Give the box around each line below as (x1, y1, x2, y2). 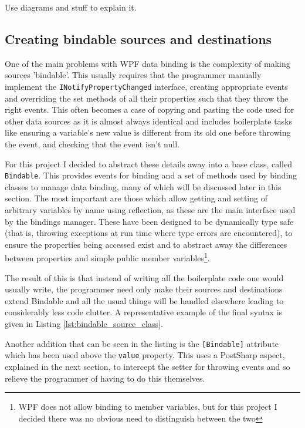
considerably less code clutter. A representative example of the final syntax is (5, 306, 283, 318)
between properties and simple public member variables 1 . (5, 250, 210, 264)
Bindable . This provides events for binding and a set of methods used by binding (5, 169, 297, 181)
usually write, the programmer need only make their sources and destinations (5, 283, 283, 295)
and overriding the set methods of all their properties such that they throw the (5, 92, 289, 104)
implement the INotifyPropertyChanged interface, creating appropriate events (5, 80, 288, 92)
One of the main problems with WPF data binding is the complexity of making (5, 57, 290, 69)
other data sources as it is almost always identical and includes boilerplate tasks (5, 114, 292, 127)
